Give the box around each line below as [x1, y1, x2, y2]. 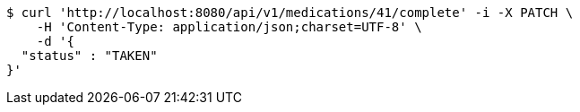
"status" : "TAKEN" [21, 48, 158, 63]
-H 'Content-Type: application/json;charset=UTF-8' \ [36, 20, 422, 34]
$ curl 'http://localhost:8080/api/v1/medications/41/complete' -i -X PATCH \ [6, 5, 574, 20]
